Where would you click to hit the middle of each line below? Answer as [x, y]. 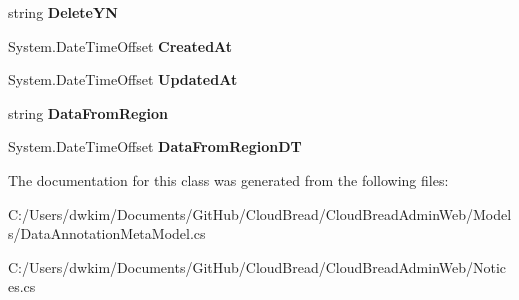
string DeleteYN [63, 12]
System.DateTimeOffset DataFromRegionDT [155, 146]
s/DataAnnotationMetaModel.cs [107, 233]
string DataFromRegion [88, 112]
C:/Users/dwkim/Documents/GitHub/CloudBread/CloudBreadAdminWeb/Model [260, 213]
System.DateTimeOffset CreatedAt [120, 45]
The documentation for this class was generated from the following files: [228, 179]
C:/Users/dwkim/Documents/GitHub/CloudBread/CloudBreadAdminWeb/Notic [257, 266]
